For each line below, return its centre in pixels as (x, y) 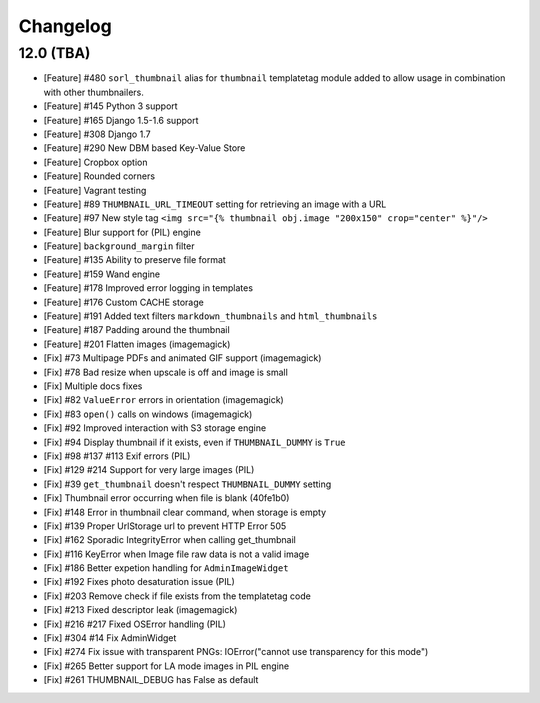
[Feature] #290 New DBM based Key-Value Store (144, 148)
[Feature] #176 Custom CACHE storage (123, 302)
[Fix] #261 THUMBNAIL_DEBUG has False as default (151, 680)
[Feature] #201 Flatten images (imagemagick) (137, 344)
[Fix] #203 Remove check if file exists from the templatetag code (177, 596)
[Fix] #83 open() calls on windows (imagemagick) (148, 414)
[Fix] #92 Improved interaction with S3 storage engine (155, 428)
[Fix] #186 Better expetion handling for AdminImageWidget (166, 568)
